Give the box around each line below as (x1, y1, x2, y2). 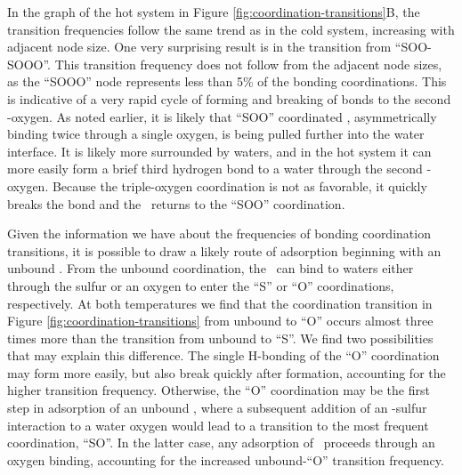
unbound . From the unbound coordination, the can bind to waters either (7, 259, 414, 278)
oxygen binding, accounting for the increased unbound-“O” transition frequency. (7, 450, 444, 469)
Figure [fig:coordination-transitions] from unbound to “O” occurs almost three (7, 311, 434, 330)
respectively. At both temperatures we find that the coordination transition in (7, 294, 433, 312)
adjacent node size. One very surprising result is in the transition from (7, 37, 392, 56)
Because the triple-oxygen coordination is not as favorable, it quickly (52, 176, 427, 195)
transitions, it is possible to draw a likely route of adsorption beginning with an (7, 241, 442, 260)
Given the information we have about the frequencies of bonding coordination (7, 224, 431, 243)
